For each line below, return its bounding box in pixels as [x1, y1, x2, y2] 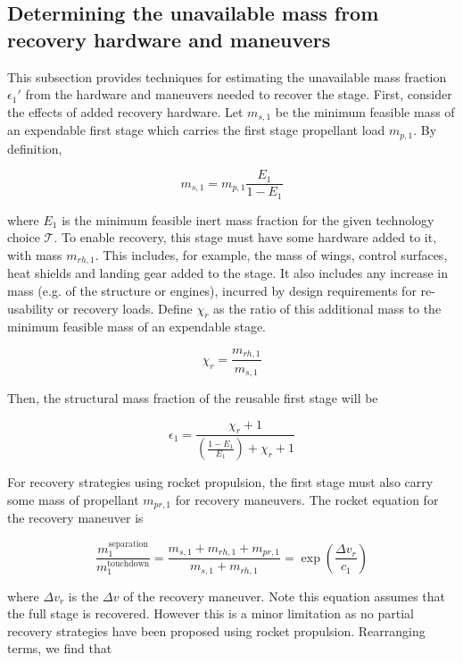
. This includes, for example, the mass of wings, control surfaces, [95, 245, 448, 264]
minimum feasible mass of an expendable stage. [7, 317, 267, 336]
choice [7, 228, 40, 247]
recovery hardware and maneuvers [7, 25, 331, 53]
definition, [7, 138, 62, 157]
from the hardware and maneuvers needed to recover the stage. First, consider [25, 85, 452, 104]
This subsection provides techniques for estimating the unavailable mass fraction [7, 67, 447, 86]
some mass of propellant [7, 490, 139, 508]
